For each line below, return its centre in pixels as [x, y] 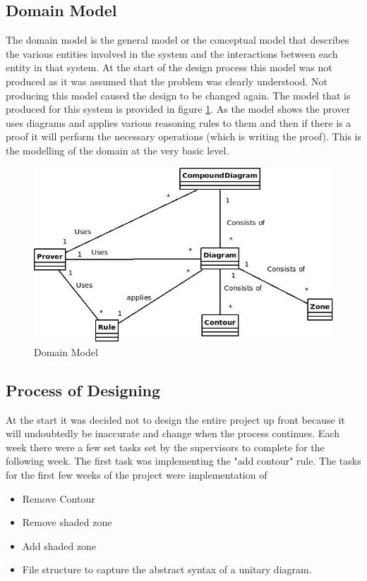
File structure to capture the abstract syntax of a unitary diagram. [167, 569]
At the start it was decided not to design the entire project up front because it [175, 419]
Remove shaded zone [67, 522]
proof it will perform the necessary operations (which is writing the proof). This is [183, 136]
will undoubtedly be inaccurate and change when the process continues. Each [173, 433]
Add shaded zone [59, 545]
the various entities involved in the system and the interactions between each [172, 53]
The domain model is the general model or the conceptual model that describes [178, 40]
